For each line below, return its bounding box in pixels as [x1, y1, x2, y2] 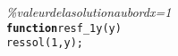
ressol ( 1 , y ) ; [6, 36, 83, 50]
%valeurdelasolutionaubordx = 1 [6, 3, 172, 20]
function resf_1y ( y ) [6, 21, 122, 35]
